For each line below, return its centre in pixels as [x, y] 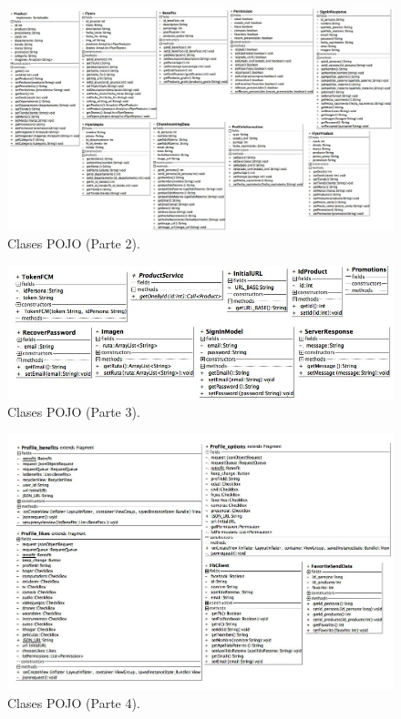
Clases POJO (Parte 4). [74, 702]
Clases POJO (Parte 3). [74, 412]
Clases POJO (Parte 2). [74, 243]
